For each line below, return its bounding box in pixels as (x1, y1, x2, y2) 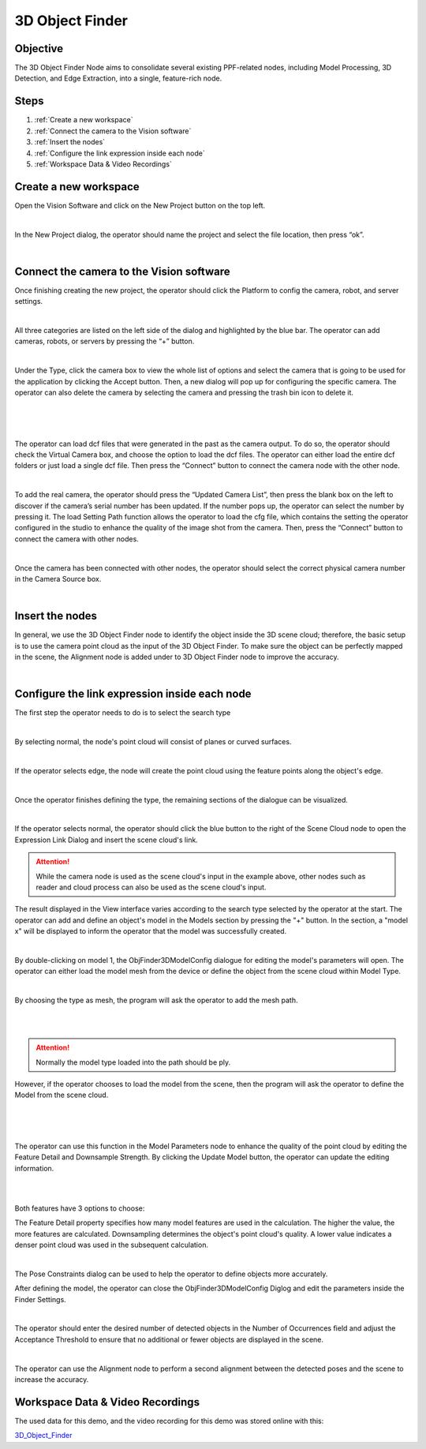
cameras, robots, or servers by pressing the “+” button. (14, 336, 195, 346)
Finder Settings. (14, 1294, 66, 1304)
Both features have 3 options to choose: (14, 1204, 145, 1213)
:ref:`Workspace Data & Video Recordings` (34, 159, 173, 169)
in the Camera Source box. (14, 574, 102, 583)
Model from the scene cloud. (14, 1090, 109, 1100)
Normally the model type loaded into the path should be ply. (35, 1058, 231, 1067)
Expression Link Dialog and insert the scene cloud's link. (14, 835, 199, 844)
